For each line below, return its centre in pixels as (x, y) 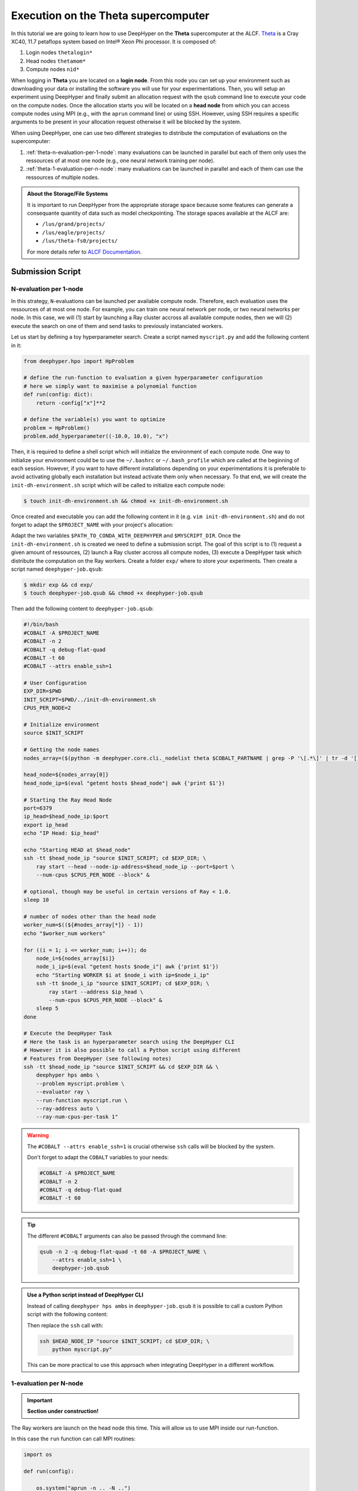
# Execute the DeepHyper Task (68, 1034)
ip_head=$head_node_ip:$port (66, 816)
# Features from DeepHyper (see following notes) (98, 1058)
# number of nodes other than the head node (90, 917)
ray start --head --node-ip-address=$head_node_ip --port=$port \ (135, 867)
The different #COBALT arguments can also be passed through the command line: (127, 1236)
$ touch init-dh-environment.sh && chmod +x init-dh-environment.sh (126, 501)
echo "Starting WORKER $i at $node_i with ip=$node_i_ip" (123, 975)
